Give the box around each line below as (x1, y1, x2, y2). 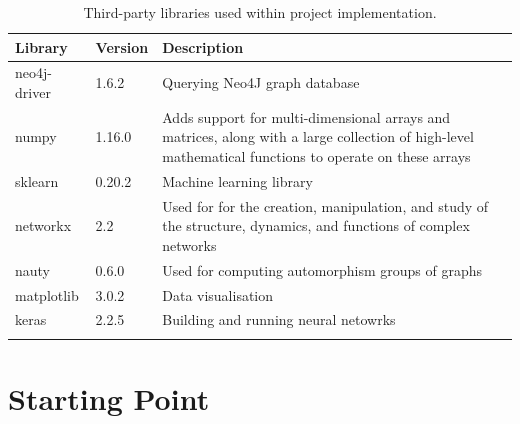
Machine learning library (162, 170, 313, 191)
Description (162, 36, 244, 57)
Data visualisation (162, 284, 274, 305)
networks (162, 234, 217, 255)
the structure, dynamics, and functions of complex (162, 215, 470, 236)
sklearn (15, 170, 59, 191)
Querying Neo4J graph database (162, 72, 360, 93)
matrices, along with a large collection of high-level (162, 126, 474, 147)
